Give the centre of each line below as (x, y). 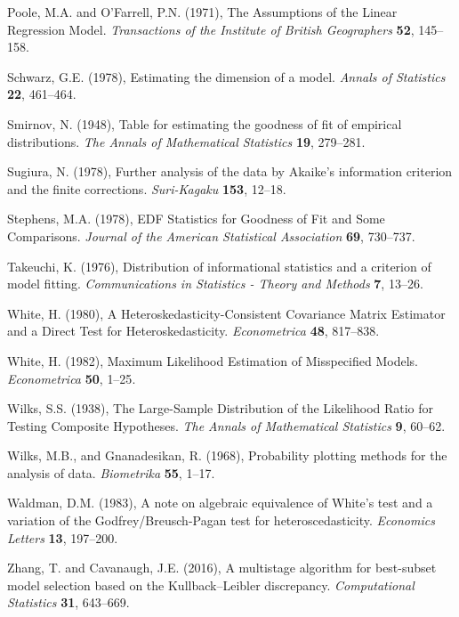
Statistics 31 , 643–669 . (68, 602)
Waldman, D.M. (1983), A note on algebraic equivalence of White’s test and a (220, 503)
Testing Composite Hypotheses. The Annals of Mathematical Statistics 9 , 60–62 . (226, 425)
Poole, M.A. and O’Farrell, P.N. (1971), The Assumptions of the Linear (202, 12)
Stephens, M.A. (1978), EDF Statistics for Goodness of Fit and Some (196, 219)
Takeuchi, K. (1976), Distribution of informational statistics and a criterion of (219, 266)
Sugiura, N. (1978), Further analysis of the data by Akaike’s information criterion (230, 171)
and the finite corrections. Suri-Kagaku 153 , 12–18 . (147, 188)
